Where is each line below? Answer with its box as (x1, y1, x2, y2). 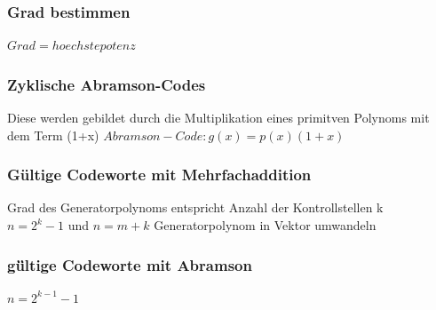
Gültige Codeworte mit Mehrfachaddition (7, 163, 312, 186)
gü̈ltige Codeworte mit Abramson (7, 253, 252, 275)
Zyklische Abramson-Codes (7, 73, 206, 95)
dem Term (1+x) (7, 125, 99, 144)
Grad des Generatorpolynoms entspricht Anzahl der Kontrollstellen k (7, 198, 384, 217)
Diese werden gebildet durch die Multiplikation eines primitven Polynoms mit (7, 108, 430, 127)
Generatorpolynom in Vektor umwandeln (154, 216, 377, 234)
